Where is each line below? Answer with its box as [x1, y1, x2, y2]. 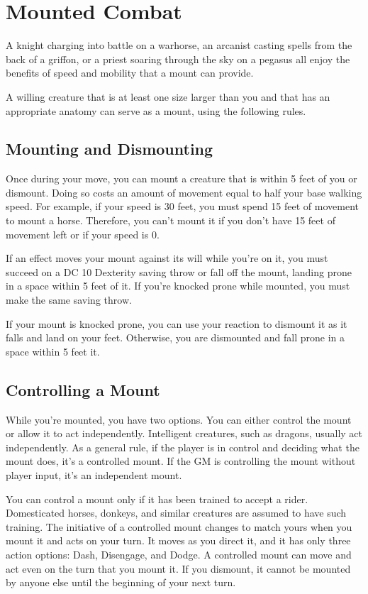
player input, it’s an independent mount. [6, 468, 182, 482]
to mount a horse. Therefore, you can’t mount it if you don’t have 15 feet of [6, 213, 335, 228]
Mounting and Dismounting [6, 138, 213, 160]
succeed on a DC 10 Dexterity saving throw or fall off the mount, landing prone [6, 264, 352, 279]
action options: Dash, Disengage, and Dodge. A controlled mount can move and [6, 546, 352, 561]
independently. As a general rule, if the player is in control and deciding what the [6, 439, 359, 454]
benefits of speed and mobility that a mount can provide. [6, 65, 254, 80]
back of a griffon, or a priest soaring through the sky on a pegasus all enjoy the [6, 51, 350, 66]
